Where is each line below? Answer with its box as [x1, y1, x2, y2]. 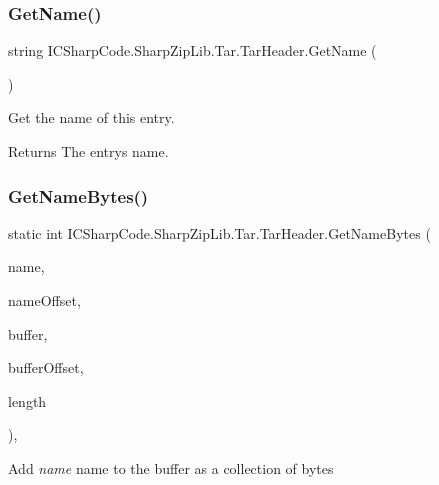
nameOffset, [8, 290, 81, 310]
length [8, 390, 47, 411]
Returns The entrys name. [8, 141, 169, 161]
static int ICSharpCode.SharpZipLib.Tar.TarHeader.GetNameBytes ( [8, 222, 431, 243]
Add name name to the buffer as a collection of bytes [8, 457, 334, 478]
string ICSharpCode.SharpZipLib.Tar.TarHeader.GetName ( [8, 40, 377, 61]
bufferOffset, [8, 357, 84, 378]
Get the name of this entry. [8, 107, 175, 128]
